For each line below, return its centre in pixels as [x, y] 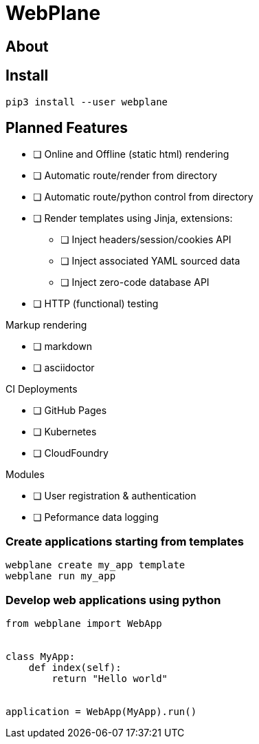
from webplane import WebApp [84, 623]
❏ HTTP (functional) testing [96, 304]
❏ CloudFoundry [71, 453]
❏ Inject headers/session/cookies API [146, 240]
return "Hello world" [110, 678]
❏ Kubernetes [65, 432]
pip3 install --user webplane [87, 102]
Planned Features [67, 128]
